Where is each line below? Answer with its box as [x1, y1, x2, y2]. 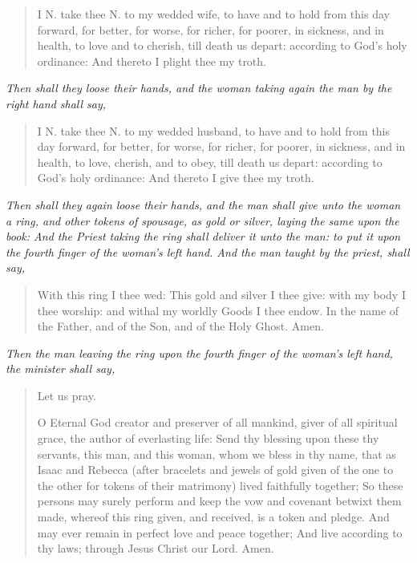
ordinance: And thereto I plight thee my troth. [37, 52, 266, 69]
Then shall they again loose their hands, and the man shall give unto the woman [6, 196, 401, 213]
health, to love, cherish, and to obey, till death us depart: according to [37, 153, 383, 170]
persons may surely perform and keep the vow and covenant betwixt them [37, 492, 402, 509]
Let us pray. [37, 387, 96, 403]
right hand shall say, [6, 95, 107, 111]
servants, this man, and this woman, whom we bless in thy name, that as [37, 445, 396, 462]
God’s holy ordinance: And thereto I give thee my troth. [37, 169, 314, 186]
